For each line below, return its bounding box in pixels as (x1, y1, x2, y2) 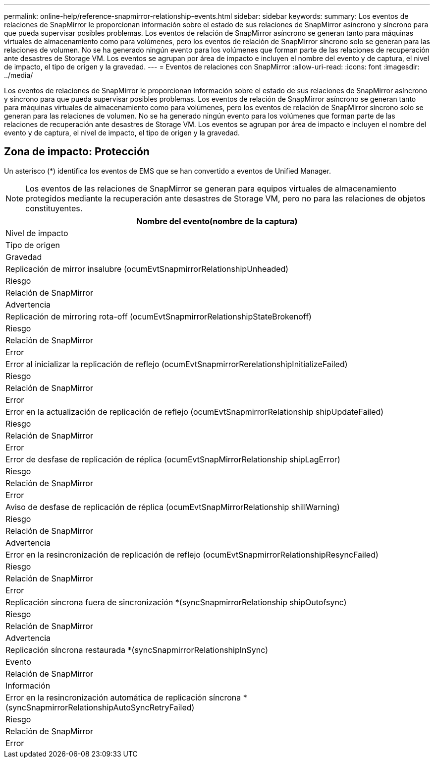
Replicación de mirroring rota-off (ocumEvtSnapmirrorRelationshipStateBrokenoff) (5, 311, 312, 321)
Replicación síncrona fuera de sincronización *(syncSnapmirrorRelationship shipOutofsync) (5, 597, 347, 607)
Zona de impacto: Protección (4, 145, 150, 158)
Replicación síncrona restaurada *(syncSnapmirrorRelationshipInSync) (5, 644, 268, 655)
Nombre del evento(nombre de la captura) (136, 216, 298, 226)
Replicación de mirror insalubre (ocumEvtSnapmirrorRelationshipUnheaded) (5, 263, 289, 274)
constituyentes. (25, 203, 83, 213)
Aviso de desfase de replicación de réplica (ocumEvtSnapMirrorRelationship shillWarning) (5, 502, 340, 512)
